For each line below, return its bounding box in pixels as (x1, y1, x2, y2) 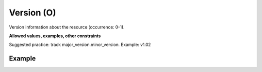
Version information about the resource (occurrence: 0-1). (9, 24, 125, 30)
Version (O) (9, 7, 56, 18)
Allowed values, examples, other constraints (9, 33, 101, 39)
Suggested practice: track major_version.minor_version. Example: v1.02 (9, 42, 151, 48)
